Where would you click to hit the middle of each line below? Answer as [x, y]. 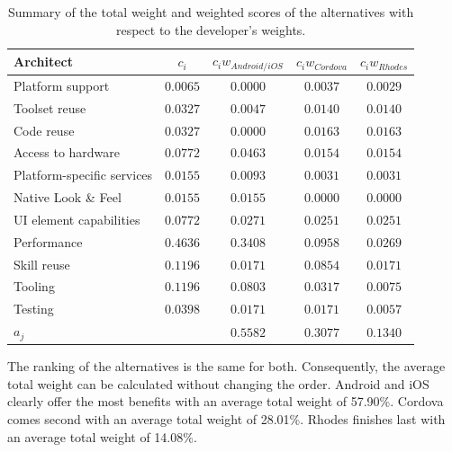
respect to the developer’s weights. [211, 29]
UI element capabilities [77, 219]
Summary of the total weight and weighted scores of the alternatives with [211, 12]
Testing [34, 309]
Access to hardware [67, 152]
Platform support [62, 85]
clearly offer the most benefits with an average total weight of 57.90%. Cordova [226, 401]
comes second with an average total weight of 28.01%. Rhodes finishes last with [226, 418]
